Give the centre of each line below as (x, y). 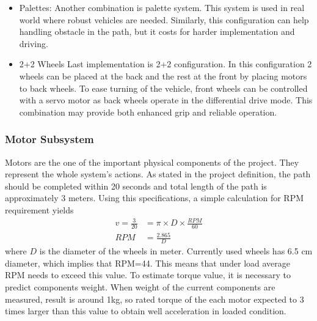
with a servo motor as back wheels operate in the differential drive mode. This (166, 100)
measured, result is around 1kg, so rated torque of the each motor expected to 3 (155, 299)
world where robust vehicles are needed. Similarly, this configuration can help (164, 19)
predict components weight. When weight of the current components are (140, 287)
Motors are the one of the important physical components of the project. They (152, 162)
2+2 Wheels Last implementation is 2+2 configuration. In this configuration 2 (166, 64)
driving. (34, 43)
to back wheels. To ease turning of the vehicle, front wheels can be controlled (163, 88)
